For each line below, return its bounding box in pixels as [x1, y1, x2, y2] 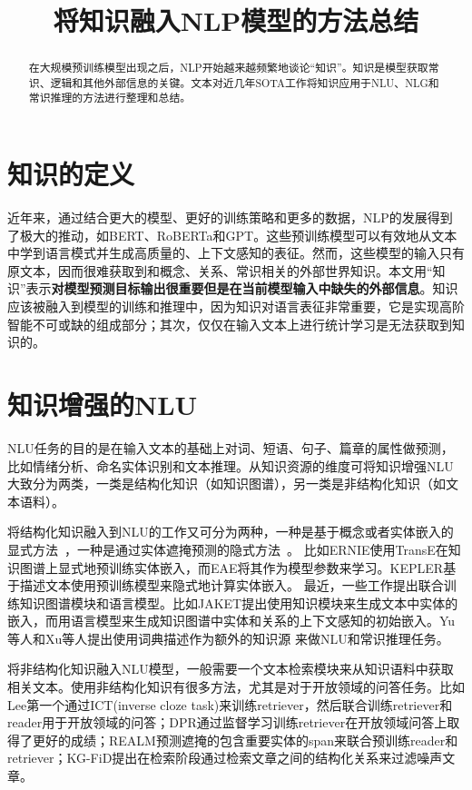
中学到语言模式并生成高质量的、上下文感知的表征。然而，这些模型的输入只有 [7, 243, 465, 262]
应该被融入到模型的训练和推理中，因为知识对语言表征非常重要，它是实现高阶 [7, 297, 465, 316]
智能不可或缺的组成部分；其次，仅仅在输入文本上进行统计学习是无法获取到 [7, 314, 452, 333]
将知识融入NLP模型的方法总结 [53, 2, 419, 39]
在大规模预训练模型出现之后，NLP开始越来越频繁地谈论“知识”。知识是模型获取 [28, 60, 428, 75]
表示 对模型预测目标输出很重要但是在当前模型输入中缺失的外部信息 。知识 [25, 279, 458, 298]
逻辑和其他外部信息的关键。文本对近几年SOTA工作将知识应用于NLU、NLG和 [50, 74, 439, 90]
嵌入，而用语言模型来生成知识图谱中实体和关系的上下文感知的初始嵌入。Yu [7, 611, 456, 630]
